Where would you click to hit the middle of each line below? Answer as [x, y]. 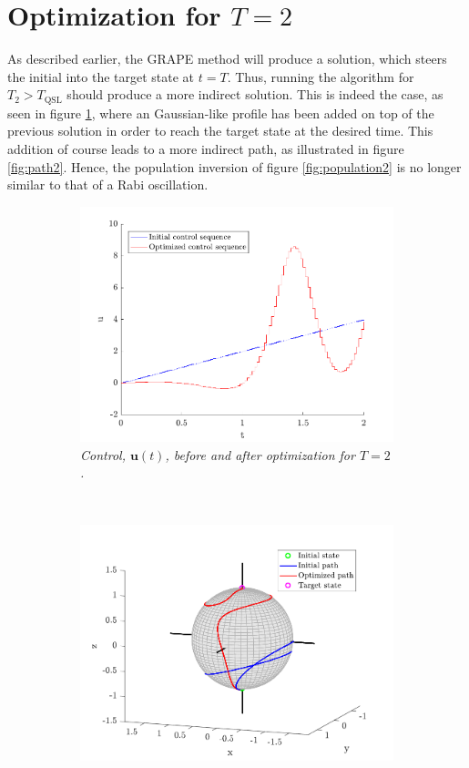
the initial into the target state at [101, 76]
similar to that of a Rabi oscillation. [108, 184]
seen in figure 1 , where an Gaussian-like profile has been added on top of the [221, 113]
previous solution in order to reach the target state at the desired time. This [220, 131]
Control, [103, 454]
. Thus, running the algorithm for [321, 76]
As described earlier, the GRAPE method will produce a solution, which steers [227, 59]
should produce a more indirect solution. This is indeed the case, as [255, 94]
